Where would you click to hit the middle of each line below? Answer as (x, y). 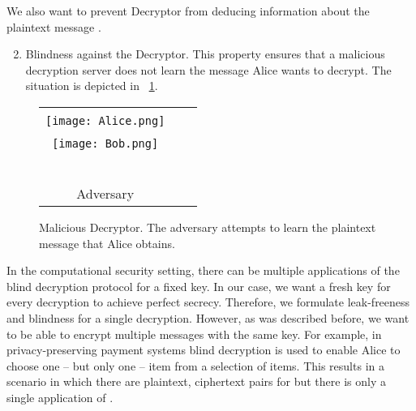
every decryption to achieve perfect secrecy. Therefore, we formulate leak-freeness (208, 302)
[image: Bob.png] (105, 143)
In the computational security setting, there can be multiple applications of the (203, 270)
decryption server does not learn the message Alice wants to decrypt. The (208, 69)
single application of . (60, 397)
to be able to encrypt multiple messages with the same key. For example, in (194, 334)
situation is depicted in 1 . (92, 86)
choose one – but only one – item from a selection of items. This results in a (195, 365)
